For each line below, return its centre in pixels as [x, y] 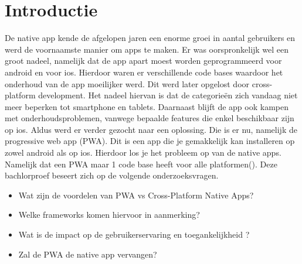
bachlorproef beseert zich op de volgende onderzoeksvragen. [112, 175]
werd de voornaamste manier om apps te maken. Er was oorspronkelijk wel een [147, 49]
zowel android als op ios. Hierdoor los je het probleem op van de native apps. [143, 152]
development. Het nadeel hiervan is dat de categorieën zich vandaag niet [168, 95]
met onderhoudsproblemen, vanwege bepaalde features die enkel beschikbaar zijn [150, 118]
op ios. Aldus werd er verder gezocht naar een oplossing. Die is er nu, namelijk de [151, 129]
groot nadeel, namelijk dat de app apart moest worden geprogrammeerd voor [143, 61]
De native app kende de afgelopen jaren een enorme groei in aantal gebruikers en [150, 38]
